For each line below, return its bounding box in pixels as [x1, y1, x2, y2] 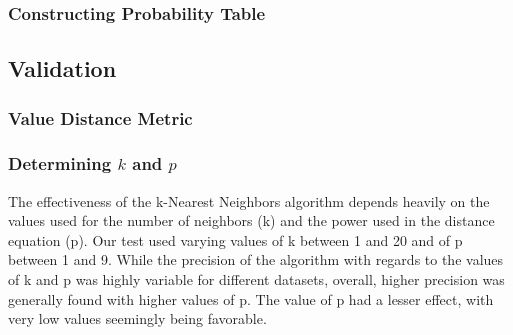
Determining [8, 151, 112, 176]
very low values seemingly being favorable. [8, 308, 267, 329]
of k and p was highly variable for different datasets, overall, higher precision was [8, 269, 505, 290]
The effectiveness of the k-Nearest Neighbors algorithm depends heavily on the [8, 190, 490, 211]
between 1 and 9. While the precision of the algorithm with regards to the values [8, 249, 504, 270]
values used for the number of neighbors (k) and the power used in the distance [8, 210, 495, 231]
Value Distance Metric [8, 105, 193, 130]
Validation [8, 53, 117, 84]
